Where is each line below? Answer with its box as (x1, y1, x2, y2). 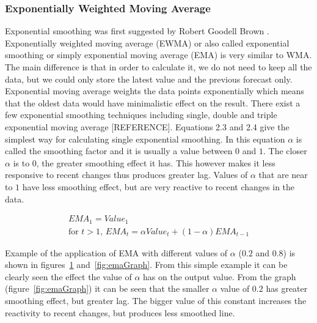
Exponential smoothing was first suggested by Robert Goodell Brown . (5, 24, 269, 37)
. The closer (263, 144, 307, 157)
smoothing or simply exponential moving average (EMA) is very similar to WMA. (5, 48, 312, 61)
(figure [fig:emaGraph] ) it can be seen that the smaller (5, 282, 210, 295)
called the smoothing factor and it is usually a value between (5, 144, 233, 157)
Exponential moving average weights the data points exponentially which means (5, 84, 305, 97)
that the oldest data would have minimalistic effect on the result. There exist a (5, 96, 301, 109)
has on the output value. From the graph (143, 270, 296, 283)
